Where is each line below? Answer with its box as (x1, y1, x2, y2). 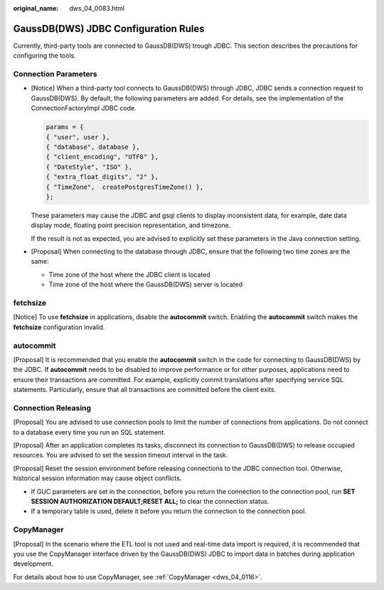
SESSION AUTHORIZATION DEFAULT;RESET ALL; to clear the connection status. (31, 497, 270, 505)
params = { (46, 123, 84, 131)
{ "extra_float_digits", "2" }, (46, 173, 159, 181)
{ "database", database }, (46, 143, 140, 151)
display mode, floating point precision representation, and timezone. (31, 221, 231, 229)
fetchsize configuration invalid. (13, 323, 105, 331)
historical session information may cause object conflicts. (13, 474, 182, 482)
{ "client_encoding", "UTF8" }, (46, 153, 159, 161)
